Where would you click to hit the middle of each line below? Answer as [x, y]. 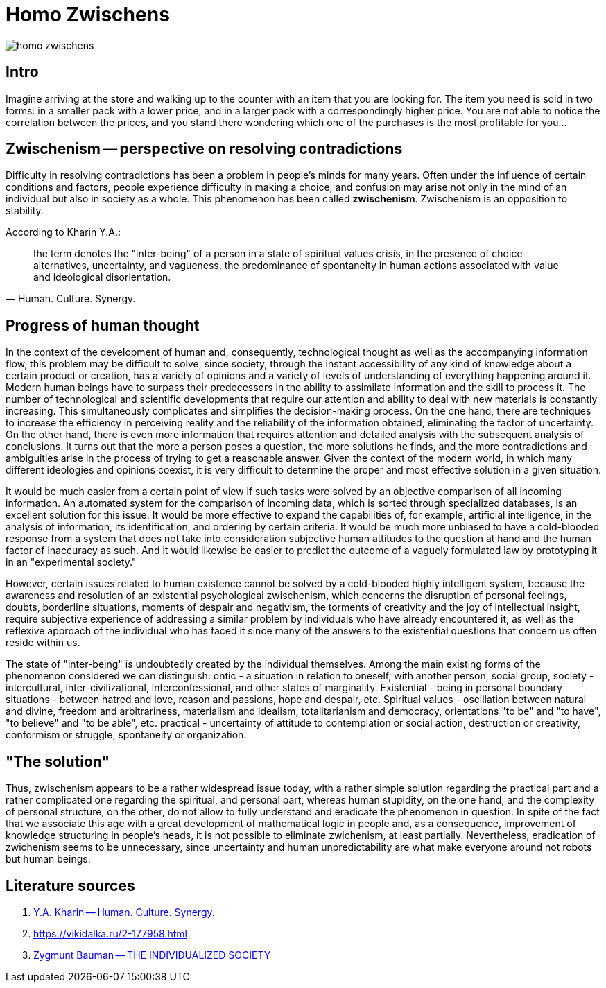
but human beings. [48, 859]
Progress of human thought [103, 325]
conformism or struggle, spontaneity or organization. [126, 735]
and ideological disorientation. [102, 277]
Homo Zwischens [88, 15]
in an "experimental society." [71, 562]
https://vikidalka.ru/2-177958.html [110, 933]
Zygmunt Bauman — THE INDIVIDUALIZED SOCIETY [152, 955]
